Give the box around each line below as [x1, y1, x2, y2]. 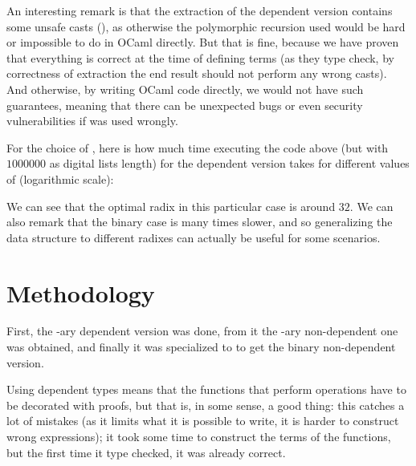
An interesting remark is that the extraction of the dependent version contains [6, 2, 393, 18]
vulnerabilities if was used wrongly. [6, 112, 178, 129]
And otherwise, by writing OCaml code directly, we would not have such [6, 80, 364, 97]
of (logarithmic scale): [6, 170, 114, 187]
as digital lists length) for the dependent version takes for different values [49, 155, 410, 172]
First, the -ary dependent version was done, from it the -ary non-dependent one [6, 322, 398, 339]
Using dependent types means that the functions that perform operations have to [6, 381, 406, 398]
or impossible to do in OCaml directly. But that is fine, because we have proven [6, 34, 399, 51]
